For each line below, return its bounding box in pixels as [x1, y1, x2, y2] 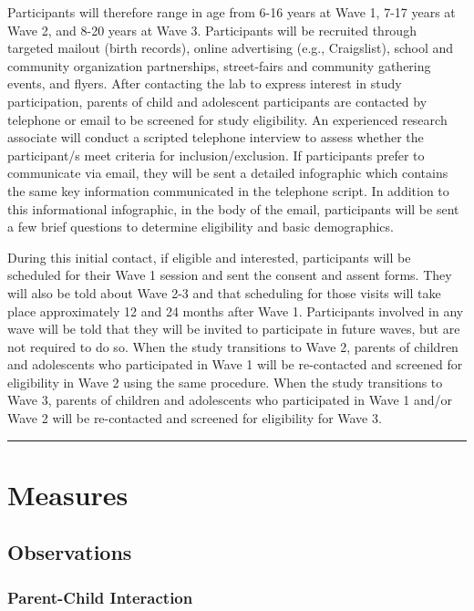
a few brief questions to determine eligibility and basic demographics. [7, 217, 394, 236]
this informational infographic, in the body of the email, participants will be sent [7, 199, 459, 218]
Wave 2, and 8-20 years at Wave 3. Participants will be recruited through [7, 20, 417, 39]
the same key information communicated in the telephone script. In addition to [7, 181, 449, 200]
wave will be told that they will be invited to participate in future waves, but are [7, 319, 460, 338]
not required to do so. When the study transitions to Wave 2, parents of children [7, 337, 459, 356]
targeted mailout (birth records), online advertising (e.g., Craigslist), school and [7, 38, 454, 57]
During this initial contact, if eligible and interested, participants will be [7, 247, 411, 266]
